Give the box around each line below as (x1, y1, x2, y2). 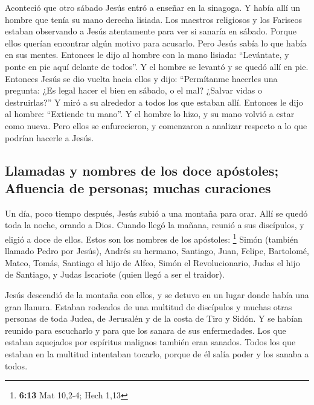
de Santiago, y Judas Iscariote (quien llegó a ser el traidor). (5, 268, 225, 281)
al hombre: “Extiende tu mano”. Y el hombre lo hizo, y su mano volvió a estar (5, 107, 295, 120)
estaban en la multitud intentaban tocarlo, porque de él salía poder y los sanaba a (5, 347, 309, 360)
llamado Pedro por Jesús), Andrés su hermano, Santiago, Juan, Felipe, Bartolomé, (5, 244, 309, 257)
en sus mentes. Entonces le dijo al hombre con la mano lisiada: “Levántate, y (5, 48, 289, 61)
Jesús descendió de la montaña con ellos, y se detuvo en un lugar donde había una (5, 288, 309, 301)
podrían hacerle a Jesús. (5, 131, 94, 144)
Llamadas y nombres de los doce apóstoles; (5, 161, 279, 179)
